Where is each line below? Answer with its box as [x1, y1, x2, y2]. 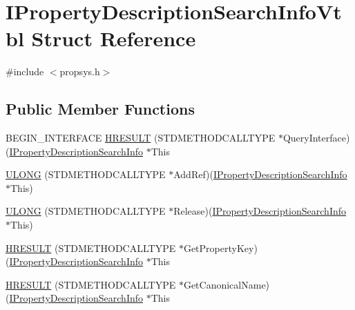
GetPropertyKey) [183, 240, 258, 255]
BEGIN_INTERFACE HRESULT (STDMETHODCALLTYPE [6, 130, 276, 145]
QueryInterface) [282, 130, 350, 145]
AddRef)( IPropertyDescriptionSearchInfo [173, 167, 347, 182]
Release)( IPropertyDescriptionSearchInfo [173, 204, 347, 218]
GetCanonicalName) [183, 277, 270, 291]
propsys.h [59, 64, 100, 79]
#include [6, 64, 44, 79]
